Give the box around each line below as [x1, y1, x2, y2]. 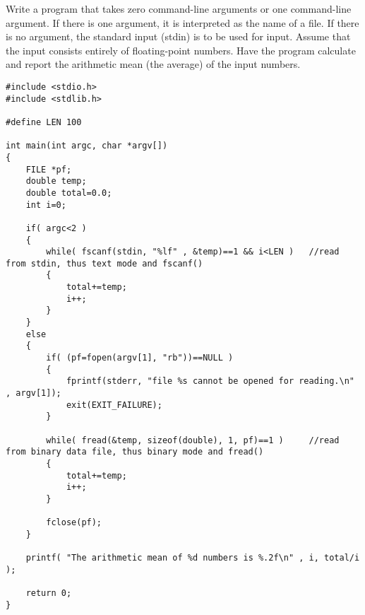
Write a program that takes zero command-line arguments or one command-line [6, 1, 352, 16]
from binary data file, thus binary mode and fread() [6, 447, 264, 457]
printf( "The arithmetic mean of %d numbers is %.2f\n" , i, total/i [25, 553, 360, 563]
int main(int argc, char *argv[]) [6, 141, 168, 151]
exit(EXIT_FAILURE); [66, 399, 162, 410]
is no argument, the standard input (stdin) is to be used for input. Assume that [6, 29, 351, 44]
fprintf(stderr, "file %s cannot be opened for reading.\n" [66, 376, 354, 387]
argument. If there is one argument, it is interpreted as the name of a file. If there [6, 15, 359, 30]
